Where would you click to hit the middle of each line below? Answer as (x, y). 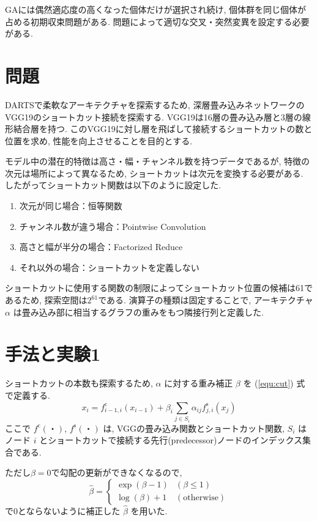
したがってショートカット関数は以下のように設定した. (113, 185)
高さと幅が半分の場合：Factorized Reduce (101, 247)
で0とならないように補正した (63, 511)
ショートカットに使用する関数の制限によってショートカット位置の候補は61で (159, 288)
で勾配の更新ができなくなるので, (117, 472)
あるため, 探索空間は (46, 300)
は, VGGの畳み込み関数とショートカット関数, (194, 428)
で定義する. (28, 395)
